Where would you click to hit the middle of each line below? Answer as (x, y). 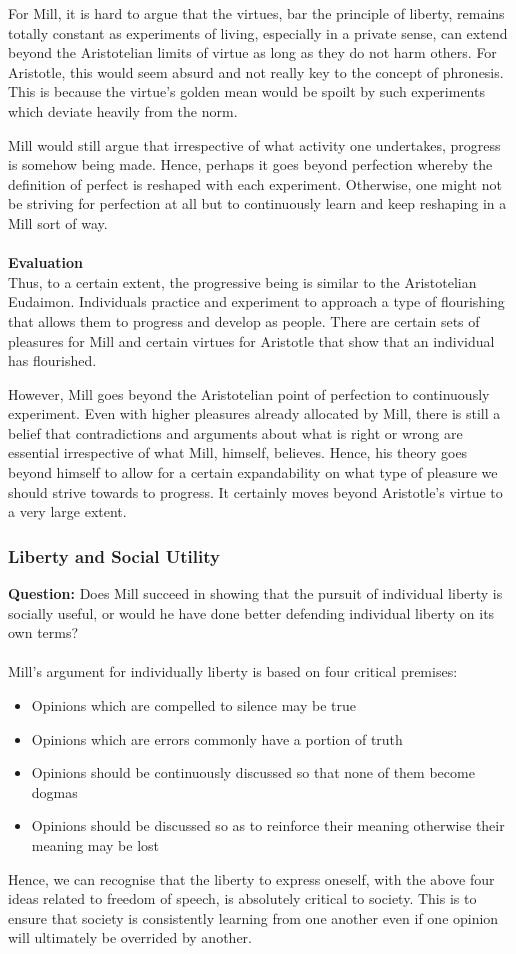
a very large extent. (67, 511)
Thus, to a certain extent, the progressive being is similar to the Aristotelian (242, 281)
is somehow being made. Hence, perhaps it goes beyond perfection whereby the (250, 164)
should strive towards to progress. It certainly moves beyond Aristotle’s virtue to (255, 491)
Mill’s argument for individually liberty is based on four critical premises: (233, 671)
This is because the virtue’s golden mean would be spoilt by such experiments (246, 91)
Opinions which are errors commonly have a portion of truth (217, 738)
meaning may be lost (95, 845)
